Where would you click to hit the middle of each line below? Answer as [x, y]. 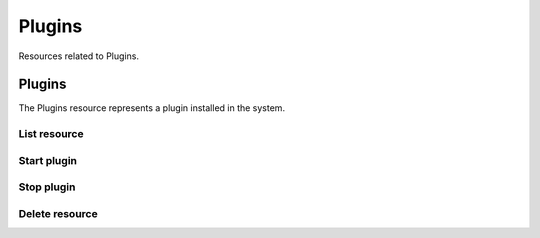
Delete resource [58, 213]
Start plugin [48, 160]
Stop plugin [47, 187]
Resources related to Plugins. [79, 56]
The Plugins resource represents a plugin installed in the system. [151, 108]
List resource [51, 134]
